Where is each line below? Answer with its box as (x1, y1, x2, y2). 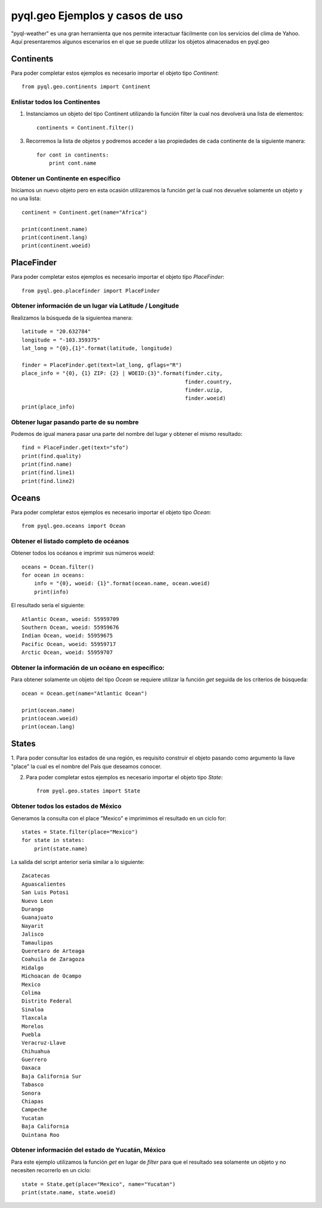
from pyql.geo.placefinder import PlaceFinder (21, 287, 160, 294)
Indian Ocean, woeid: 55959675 (21, 632, 113, 639)
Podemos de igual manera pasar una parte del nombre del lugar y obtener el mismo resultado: (11, 430, 243, 437)
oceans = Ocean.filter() (21, 563, 94, 570)
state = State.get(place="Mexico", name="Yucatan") (21, 1181, 176, 1188)
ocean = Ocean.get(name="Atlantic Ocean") (21, 690, 148, 697)
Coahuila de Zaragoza (21, 956, 85, 963)
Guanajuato (21, 914, 54, 921)
